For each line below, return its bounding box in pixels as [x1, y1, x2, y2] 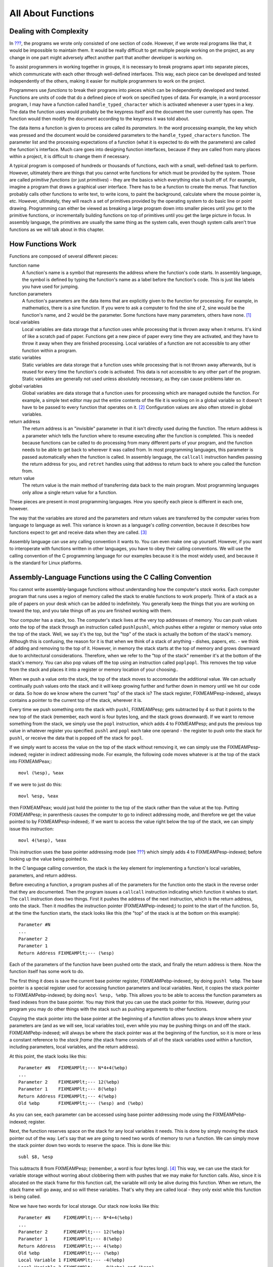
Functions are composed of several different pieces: [9, 253, 118, 259]
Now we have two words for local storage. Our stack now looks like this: [9, 1203, 160, 1209]
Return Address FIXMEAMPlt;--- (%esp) [18, 950, 115, 956]
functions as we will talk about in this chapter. [9, 226, 105, 233]
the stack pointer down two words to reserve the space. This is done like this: [9, 1142, 171, 1148]
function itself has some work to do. [9, 968, 84, 975]
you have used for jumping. [22, 284, 79, 290]
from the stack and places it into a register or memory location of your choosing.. [9, 666, 178, 673]
